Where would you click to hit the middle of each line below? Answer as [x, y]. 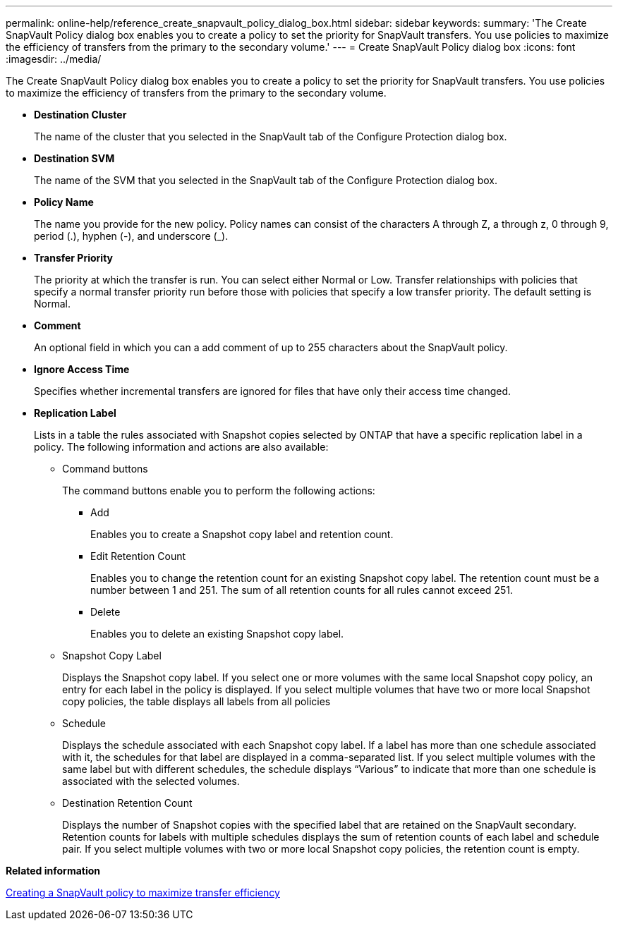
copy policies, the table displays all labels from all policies [196, 701]
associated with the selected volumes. [151, 781]
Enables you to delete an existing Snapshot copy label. [217, 634]
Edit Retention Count [138, 556]
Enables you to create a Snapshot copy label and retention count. [242, 534]
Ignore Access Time [82, 369]
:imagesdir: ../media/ [54, 59]
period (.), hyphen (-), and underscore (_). [131, 236]
